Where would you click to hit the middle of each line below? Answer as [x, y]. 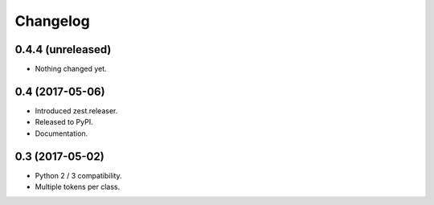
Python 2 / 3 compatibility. [78, 175]
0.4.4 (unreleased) [63, 49]
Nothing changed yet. [71, 69]
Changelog [52, 21]
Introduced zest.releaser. [76, 111]
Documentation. [61, 133]
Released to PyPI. [64, 122]
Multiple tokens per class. [78, 187]
